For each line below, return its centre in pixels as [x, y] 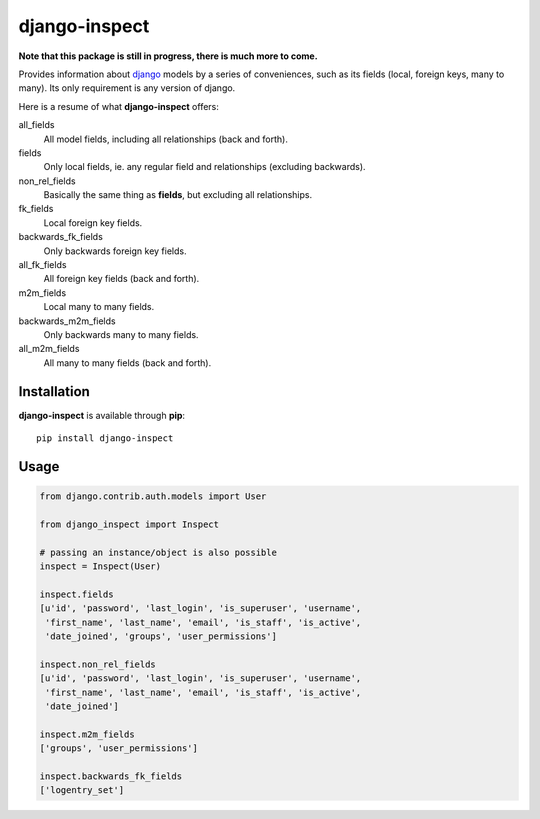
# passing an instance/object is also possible [158, 552]
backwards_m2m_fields [67, 321]
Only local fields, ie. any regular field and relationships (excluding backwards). [204, 167]
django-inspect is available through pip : [101, 415]
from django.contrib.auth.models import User [153, 496]
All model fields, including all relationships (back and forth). [166, 139]
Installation [54, 391]
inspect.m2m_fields [87, 734]
